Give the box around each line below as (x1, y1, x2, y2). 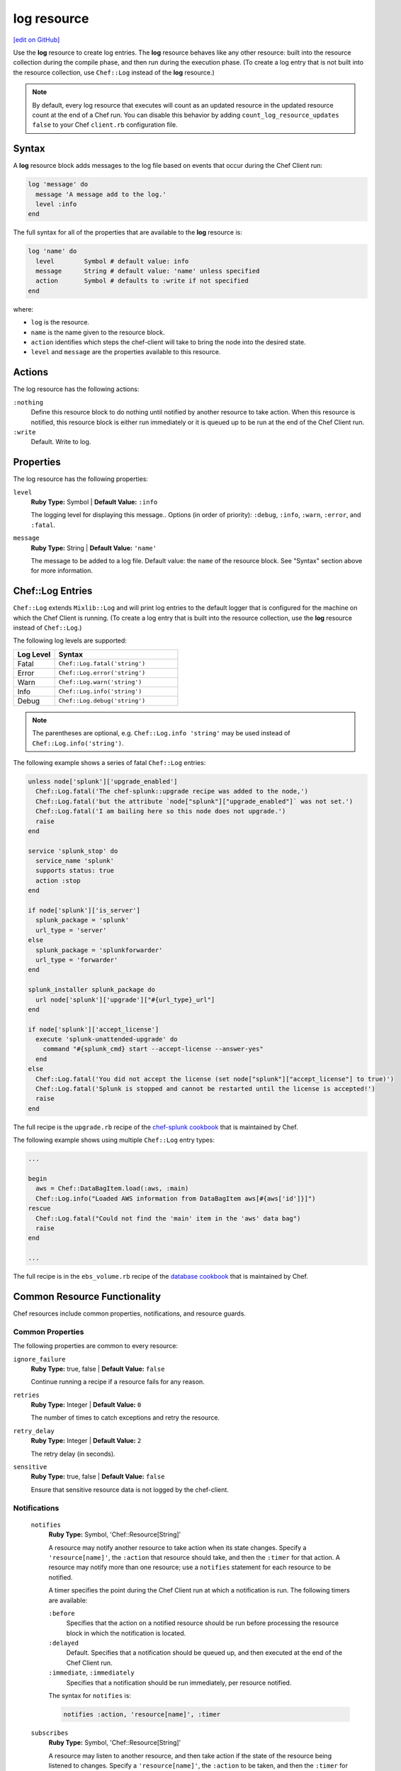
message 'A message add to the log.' (35, 190, 166, 198)
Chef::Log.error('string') (58, 669, 146, 677)
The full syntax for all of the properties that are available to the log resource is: (13, 228, 242, 237)
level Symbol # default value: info (35, 257, 189, 265)
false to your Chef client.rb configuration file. (32, 120, 178, 129)
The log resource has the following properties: (13, 475, 149, 483)
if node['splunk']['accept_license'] (28, 1025, 159, 1034)
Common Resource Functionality (13, 1290, 162, 1303)
